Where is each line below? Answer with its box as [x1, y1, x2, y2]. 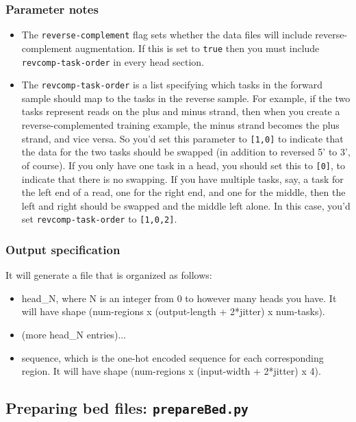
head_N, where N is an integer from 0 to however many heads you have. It [21, 290, 337, 305]
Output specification [5, 240, 120, 258]
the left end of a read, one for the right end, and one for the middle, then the [21, 185, 346, 199]
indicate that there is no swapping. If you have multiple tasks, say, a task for [21, 171, 344, 186]
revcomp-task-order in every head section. [21, 54, 205, 69]
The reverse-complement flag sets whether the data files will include [21, 27, 312, 42]
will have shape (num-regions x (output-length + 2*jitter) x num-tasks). [21, 304, 325, 319]
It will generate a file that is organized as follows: [5, 268, 212, 282]
